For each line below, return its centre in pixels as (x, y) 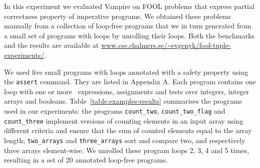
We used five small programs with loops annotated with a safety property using (126, 72)
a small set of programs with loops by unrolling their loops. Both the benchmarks (129, 35)
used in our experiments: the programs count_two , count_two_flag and (115, 111)
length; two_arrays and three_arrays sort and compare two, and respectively (125, 140)
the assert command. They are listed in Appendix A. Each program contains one (130, 82)
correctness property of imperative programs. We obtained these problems (117, 16)
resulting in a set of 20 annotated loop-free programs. (86, 160)
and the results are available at (52, 45)
